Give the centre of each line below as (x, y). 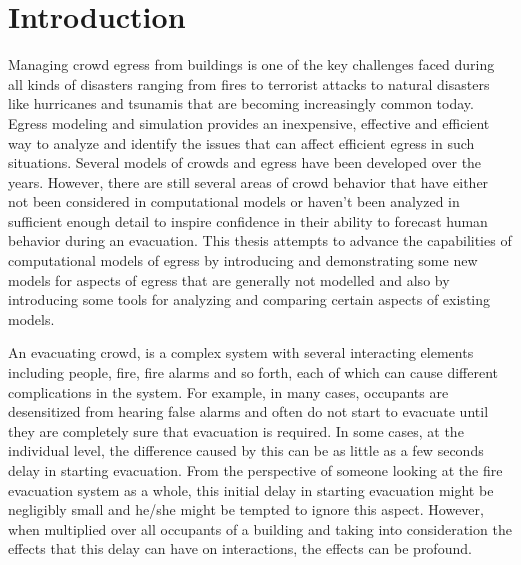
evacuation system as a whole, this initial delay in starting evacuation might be (251, 489)
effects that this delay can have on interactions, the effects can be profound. (240, 548)
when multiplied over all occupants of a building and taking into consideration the (260, 528)
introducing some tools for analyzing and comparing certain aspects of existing (249, 299)
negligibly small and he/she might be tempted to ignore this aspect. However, (246, 509)
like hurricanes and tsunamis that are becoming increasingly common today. (241, 103)
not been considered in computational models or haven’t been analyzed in (234, 201)
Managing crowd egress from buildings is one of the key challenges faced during (251, 64)
